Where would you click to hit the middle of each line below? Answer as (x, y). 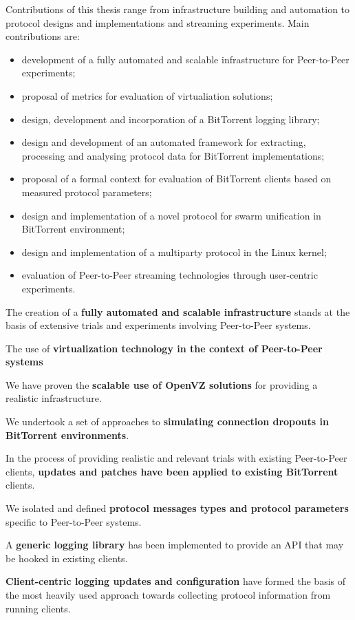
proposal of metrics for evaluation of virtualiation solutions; (147, 95)
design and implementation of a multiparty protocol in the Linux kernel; (174, 252)
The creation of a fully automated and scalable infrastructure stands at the (178, 311)
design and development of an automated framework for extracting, (164, 142)
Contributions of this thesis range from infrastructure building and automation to (178, 9)
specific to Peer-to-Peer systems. (74, 521)
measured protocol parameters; (87, 192)
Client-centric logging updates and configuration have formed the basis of (176, 581)
